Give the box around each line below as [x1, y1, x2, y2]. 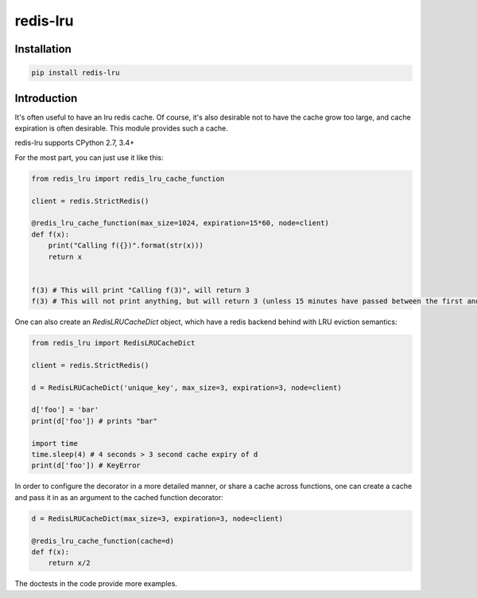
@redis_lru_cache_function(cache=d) [31, 536, 175, 545]
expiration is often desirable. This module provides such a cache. [14, 123, 228, 133]
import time [31, 439, 79, 448]
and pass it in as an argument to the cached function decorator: [14, 492, 224, 502]
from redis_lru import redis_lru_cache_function [31, 174, 225, 183]
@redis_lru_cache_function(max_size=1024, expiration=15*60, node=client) [31, 219, 330, 228]
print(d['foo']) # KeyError [31, 461, 141, 470]
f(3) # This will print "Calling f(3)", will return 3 [31, 285, 250, 295]
